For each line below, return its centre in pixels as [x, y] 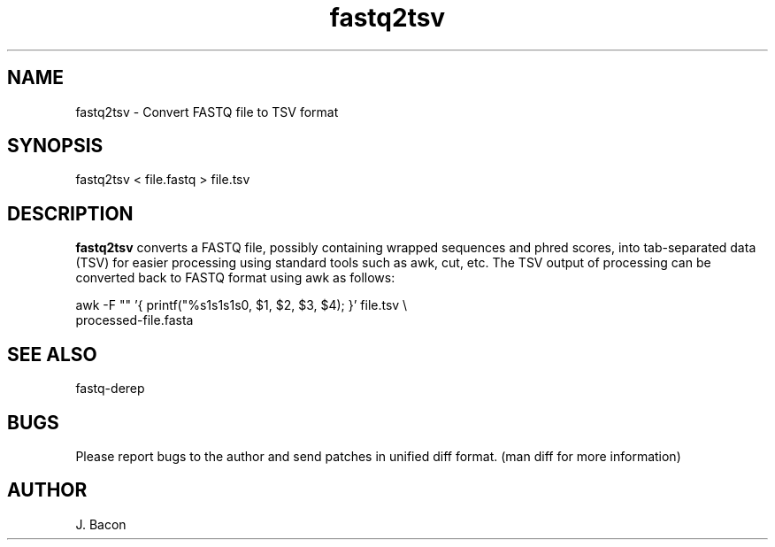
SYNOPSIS [55, 146]
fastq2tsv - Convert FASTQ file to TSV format [207, 112]
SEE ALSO [52, 354]
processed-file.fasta [134, 320]
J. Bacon [101, 524]
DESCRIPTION [70, 213]
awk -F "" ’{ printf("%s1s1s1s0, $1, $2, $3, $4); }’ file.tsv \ [242, 305]
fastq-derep [110, 389]
